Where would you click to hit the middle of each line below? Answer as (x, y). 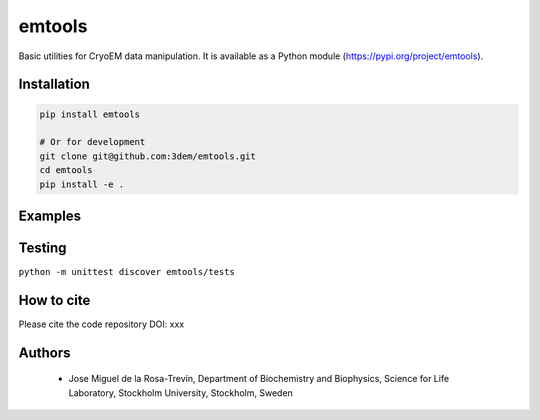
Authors (44, 352)
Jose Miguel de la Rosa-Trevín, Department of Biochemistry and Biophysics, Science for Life (259, 379)
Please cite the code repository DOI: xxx (101, 324)
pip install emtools (89, 114)
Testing (42, 247)
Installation (54, 84)
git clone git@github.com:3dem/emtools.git (148, 156)
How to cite (54, 300)
